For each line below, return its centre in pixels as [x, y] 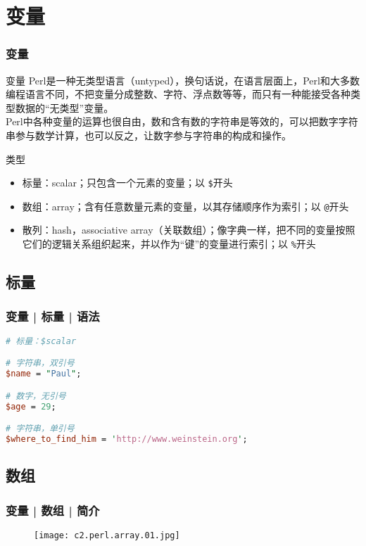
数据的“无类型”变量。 [64, 107]
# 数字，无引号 [36, 396]
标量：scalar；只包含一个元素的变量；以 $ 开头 [127, 183]
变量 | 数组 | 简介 [53, 510]
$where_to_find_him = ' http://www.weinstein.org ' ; [127, 439]
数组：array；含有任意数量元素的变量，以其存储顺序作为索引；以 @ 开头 [185, 206]
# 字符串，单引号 [40, 429]
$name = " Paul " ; [44, 374]
